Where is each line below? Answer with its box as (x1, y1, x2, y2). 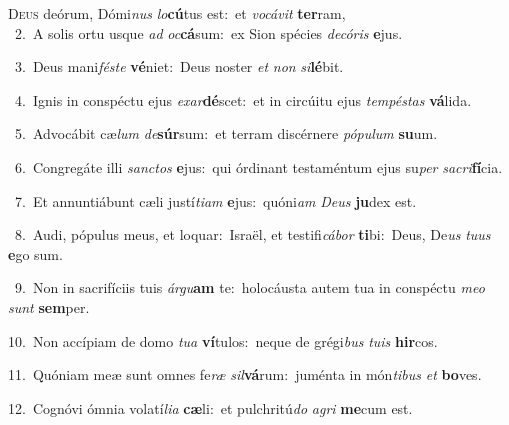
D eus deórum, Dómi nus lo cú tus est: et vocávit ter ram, (8, 3, 346, 23)
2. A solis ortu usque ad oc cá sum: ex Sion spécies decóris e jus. (14, 22, 403, 43)
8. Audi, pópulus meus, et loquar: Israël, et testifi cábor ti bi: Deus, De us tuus (14, 224, 491, 245)
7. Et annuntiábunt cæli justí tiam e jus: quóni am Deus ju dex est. (14, 190, 417, 211)
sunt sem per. (8, 296, 90, 317)
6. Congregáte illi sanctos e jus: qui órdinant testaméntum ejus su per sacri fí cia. (14, 156, 503, 177)
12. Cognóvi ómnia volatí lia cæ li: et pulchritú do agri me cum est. (8, 397, 413, 418)
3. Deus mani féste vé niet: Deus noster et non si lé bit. (14, 56, 344, 77)
